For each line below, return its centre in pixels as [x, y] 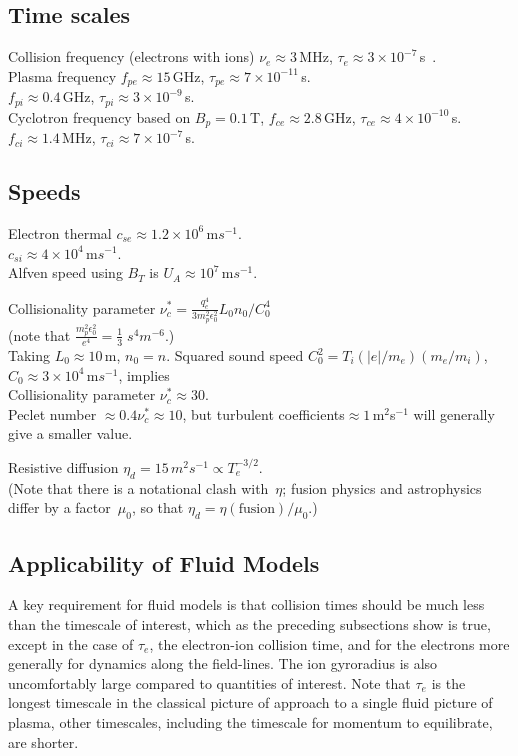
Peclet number [52, 413]
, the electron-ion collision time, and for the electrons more [329, 643]
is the [448, 682]
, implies [144, 374]
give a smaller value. [70, 433]
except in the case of [71, 643]
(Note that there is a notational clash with [138, 487]
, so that [157, 507]
